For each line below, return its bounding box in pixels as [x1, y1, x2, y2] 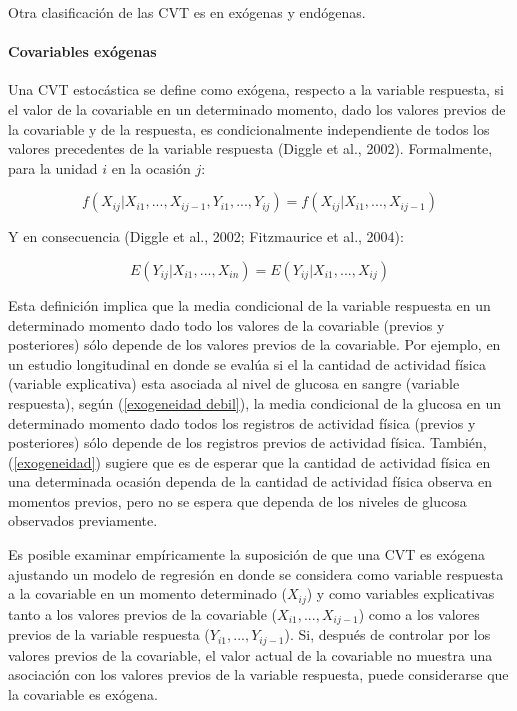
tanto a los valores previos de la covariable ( [8, 603, 278, 624]
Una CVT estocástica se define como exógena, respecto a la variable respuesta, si [8, 79, 505, 100]
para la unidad [8, 157, 98, 178]
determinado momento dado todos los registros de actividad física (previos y [8, 412, 476, 433]
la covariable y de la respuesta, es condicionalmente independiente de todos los [8, 118, 490, 139]
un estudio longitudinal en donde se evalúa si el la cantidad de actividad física [8, 353, 486, 374]
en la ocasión [111, 157, 191, 178]
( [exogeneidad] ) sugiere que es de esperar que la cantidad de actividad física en [8, 451, 491, 472]
